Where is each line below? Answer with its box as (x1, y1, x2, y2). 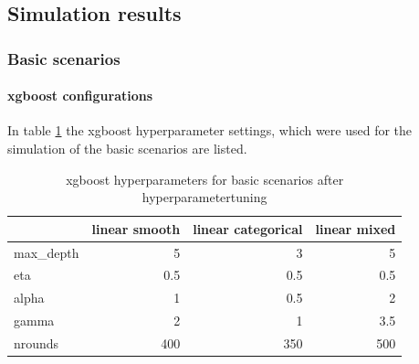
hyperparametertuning (141, 187, 267, 207)
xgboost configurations (7, 86, 153, 105)
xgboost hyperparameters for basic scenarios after (66, 169, 344, 188)
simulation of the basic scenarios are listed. (7, 139, 247, 158)
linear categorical (193, 219, 303, 238)
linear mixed (315, 219, 396, 238)
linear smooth (91, 219, 181, 238)
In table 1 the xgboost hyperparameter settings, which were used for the (7, 121, 413, 140)
